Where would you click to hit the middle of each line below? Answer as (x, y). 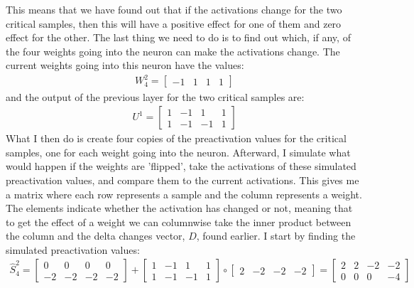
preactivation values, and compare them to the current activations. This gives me (183, 180)
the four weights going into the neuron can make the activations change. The (173, 51)
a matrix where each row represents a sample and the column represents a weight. (184, 194)
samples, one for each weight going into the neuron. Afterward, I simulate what (178, 152)
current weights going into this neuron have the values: (125, 65)
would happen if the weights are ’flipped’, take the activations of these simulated (181, 166)
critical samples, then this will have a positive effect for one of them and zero (174, 23)
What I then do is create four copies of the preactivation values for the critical (176, 138)
